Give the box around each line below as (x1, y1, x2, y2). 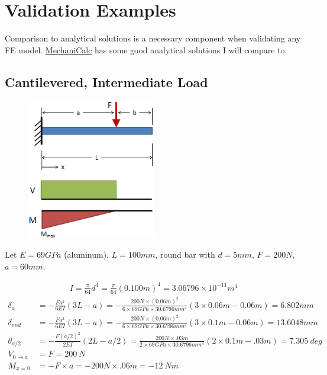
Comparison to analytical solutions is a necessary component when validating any (5, 32, 301, 44)
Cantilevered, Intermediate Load (5, 72, 208, 91)
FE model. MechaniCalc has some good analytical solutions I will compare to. (5, 43, 287, 56)
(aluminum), (64, 248, 109, 261)
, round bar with (155, 248, 215, 261)
